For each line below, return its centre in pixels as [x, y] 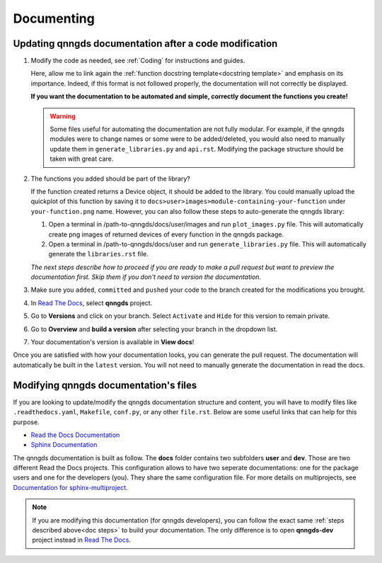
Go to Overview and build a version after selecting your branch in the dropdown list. [154, 329]
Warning [63, 116]
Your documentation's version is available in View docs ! [112, 342]
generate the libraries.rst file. [98, 254]
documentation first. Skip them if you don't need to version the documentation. [146, 277]
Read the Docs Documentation [75, 435]
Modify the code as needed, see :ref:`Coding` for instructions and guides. [138, 61]
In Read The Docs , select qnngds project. [92, 303]
